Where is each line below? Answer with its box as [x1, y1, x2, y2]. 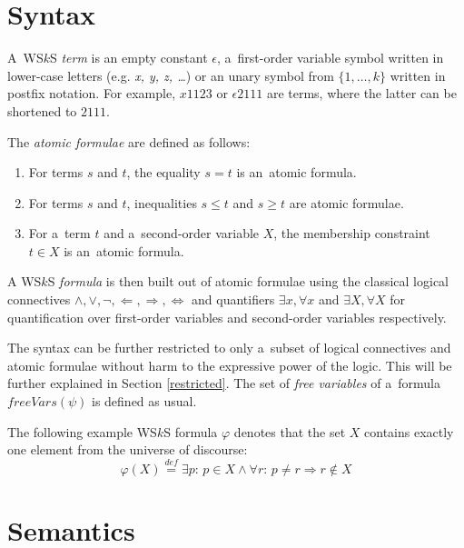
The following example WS [7, 422, 157, 441]
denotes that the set [233, 422, 346, 441]
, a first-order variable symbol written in [217, 48, 444, 67]
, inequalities [126, 193, 197, 212]
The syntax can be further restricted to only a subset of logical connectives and [7, 338, 451, 357]
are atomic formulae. [289, 193, 404, 212]
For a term [28, 224, 91, 243]
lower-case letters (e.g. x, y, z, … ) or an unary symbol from [7, 65, 334, 85]
